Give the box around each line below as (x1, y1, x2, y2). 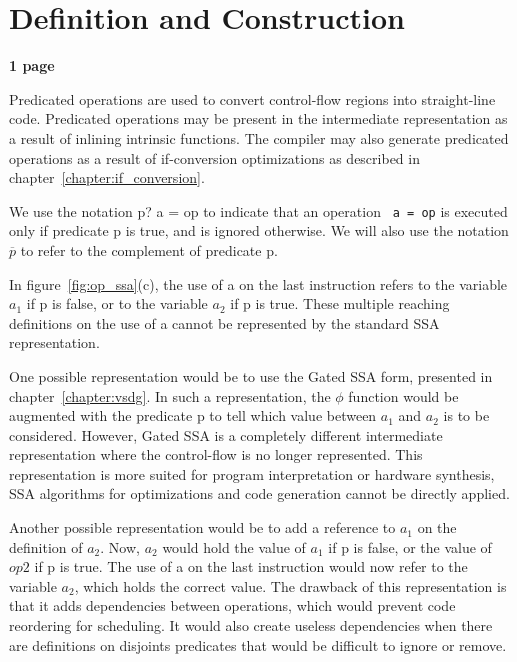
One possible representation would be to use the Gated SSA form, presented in (9, 365, 493, 386)
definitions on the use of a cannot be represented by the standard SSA (9, 312, 440, 333)
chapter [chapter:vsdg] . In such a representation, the (9, 385, 331, 406)
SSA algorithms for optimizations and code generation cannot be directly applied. (9, 483, 510, 504)
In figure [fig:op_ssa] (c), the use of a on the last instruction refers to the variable (9, 273, 508, 294)
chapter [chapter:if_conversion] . (9, 167, 205, 188)
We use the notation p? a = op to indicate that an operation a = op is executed (9, 200, 508, 221)
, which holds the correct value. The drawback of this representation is (74, 575, 507, 596)
